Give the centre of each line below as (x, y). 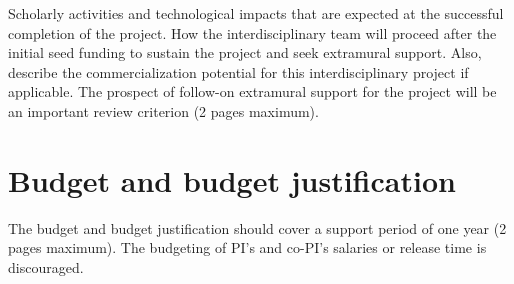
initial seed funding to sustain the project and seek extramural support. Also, (245, 52)
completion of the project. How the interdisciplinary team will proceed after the (252, 32)
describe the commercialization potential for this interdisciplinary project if (238, 71)
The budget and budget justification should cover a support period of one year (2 (257, 227)
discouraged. (46, 266)
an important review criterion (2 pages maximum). (163, 110)
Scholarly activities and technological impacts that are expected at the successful (256, 13)
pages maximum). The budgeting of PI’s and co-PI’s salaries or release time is (247, 247)
